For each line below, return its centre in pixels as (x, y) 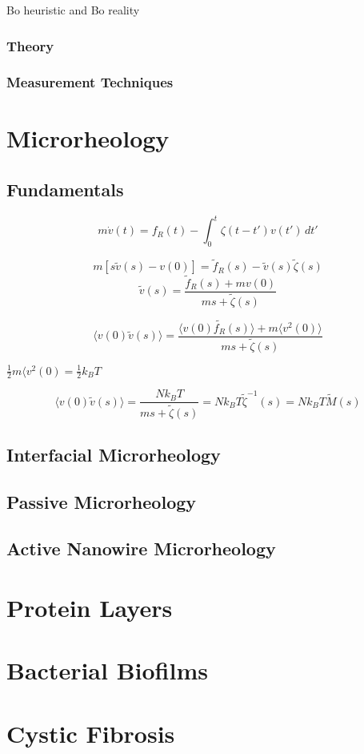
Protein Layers (90, 608)
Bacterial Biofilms (107, 670)
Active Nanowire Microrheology (141, 548)
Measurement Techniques (90, 82)
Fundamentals (65, 190)
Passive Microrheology (102, 501)
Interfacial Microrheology (114, 454)
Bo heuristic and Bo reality (73, 10)
